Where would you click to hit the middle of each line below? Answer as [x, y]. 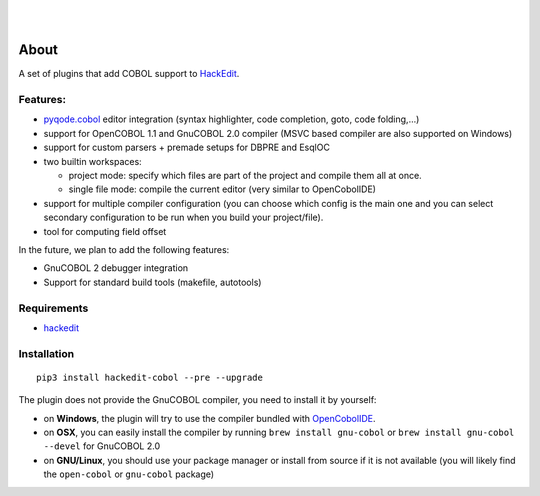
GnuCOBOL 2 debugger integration [116, 268]
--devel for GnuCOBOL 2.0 [102, 446]
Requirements [53, 308]
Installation [46, 353]
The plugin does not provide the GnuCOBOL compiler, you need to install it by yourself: [197, 400]
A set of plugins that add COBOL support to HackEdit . [129, 74]
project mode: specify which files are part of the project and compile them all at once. [245, 175]
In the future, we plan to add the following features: [124, 249]
